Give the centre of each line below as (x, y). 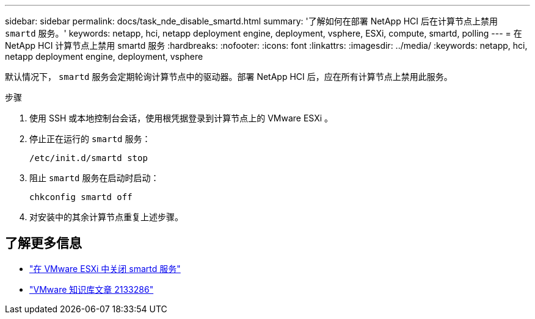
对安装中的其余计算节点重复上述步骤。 (106, 217)
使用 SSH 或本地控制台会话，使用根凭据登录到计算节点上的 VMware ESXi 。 (181, 118)
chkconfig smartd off (81, 197)
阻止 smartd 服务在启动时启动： (94, 178)
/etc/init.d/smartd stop (89, 158)
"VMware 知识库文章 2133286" (92, 289)
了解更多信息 (43, 243)
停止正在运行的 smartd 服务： (90, 139)
